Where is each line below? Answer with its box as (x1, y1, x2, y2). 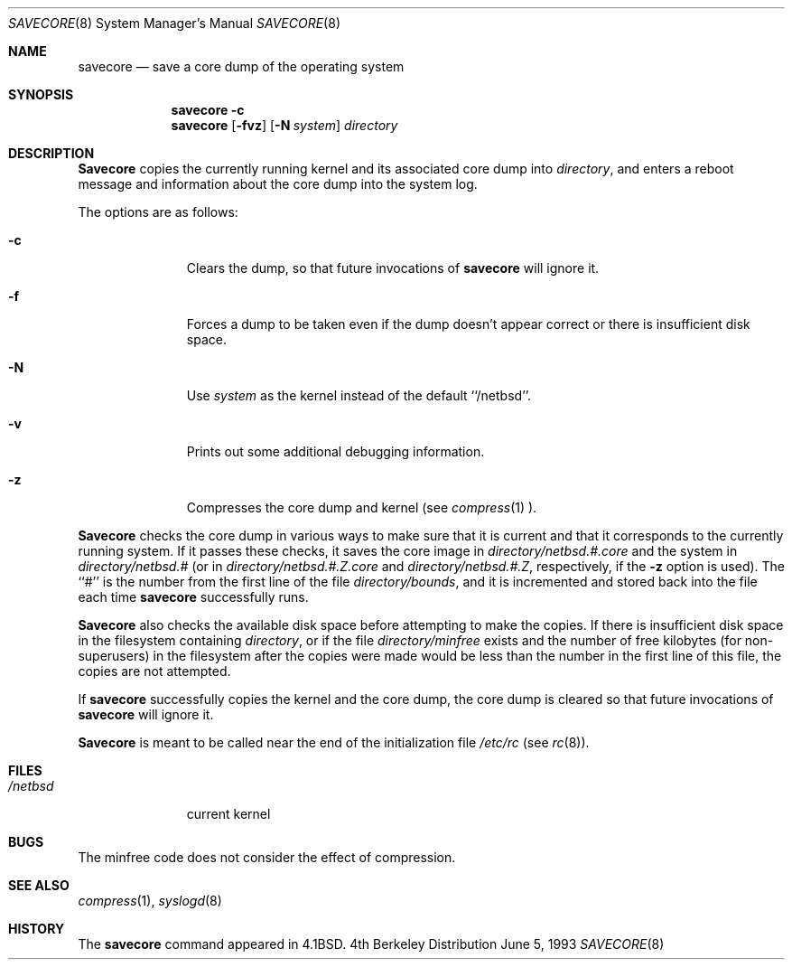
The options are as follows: (78, 204, 238, 220)
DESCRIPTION (8, 146, 95, 161)
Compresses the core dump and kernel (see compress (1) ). (186, 500, 537, 515)
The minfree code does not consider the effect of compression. (78, 850, 456, 865)
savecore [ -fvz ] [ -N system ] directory (171, 117, 398, 133)
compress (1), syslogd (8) (78, 893, 222, 908)
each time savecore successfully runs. (78, 589, 309, 605)
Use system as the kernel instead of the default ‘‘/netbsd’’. (186, 388, 532, 403)
